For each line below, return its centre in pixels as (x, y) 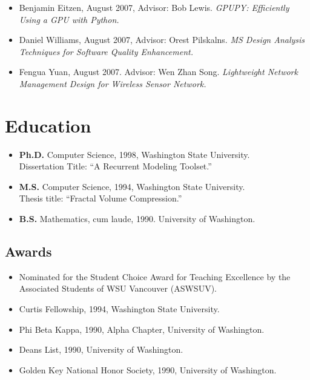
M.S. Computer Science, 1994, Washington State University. (132, 186)
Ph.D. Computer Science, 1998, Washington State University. (134, 154)
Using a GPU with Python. (69, 19)
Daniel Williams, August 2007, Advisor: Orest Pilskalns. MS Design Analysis (162, 40)
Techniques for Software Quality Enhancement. (106, 51)
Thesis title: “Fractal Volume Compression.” (101, 198)
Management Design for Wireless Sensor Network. (113, 83)
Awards (28, 251)
